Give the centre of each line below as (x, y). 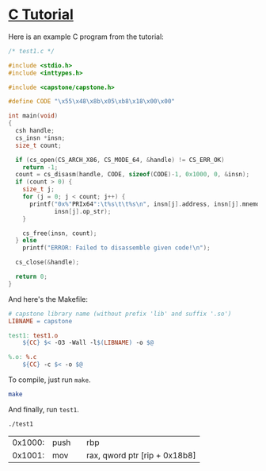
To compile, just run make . (49, 380)
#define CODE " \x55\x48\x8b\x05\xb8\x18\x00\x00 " (92, 102)
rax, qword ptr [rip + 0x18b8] (141, 455)
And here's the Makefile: (48, 299)
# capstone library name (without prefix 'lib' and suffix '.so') (120, 314)
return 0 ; (31, 277)
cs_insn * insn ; (40, 138)
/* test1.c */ (32, 51)
